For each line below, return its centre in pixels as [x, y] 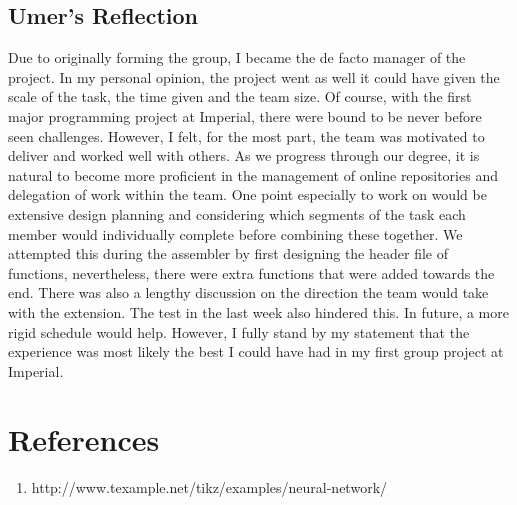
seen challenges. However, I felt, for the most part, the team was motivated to [246, 135]
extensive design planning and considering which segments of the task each [237, 213]
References [84, 439]
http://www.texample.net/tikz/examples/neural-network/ [209, 487]
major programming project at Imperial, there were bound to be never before [245, 115]
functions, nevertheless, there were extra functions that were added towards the [251, 272]
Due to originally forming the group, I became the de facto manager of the [237, 57]
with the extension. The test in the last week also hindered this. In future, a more [258, 311]
